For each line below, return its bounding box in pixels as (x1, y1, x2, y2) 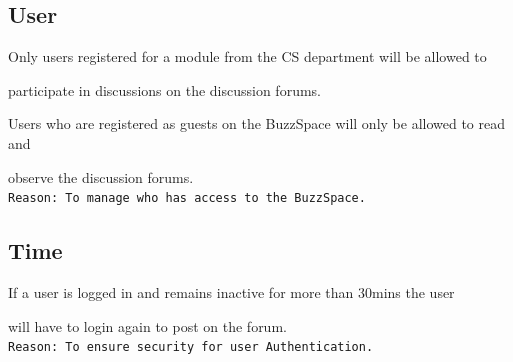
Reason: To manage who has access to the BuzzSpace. (8, 191, 366, 206)
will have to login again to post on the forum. (8, 315, 287, 336)
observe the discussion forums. (8, 166, 194, 187)
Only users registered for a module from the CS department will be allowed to (8, 46, 487, 67)
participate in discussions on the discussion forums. (8, 79, 321, 100)
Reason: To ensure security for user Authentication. (8, 340, 374, 355)
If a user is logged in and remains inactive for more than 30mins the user (8, 282, 455, 303)
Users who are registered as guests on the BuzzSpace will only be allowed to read (8, 113, 505, 134)
